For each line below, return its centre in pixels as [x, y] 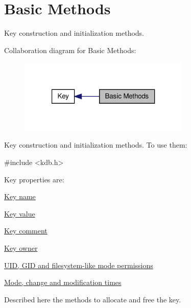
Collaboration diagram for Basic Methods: [70, 50]
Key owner [21, 248]
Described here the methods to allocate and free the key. [93, 299]
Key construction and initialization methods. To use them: [96, 145]
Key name [20, 196]
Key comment [26, 231]
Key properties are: [34, 179]
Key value [20, 213]
